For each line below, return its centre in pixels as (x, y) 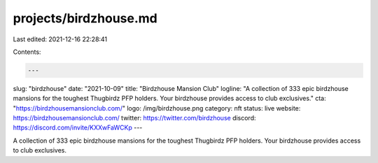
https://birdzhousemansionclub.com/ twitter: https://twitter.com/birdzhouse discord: (134, 118)
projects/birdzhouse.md (85, 18)
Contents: (27, 52)
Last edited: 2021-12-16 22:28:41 (60, 39)
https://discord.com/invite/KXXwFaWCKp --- (78, 128)
